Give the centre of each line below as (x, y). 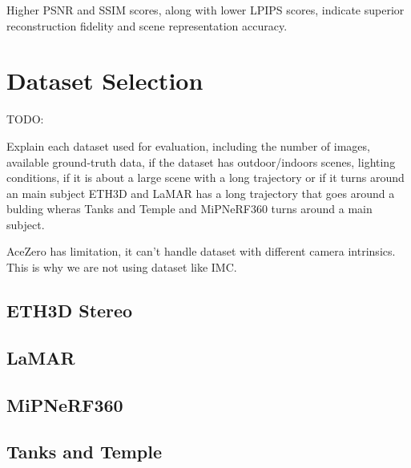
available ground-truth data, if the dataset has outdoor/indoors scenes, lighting (201, 161)
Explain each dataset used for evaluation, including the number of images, (188, 145)
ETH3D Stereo (70, 311)
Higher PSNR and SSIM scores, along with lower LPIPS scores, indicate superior (205, 10)
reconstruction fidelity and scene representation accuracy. (147, 25)
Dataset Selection (105, 81)
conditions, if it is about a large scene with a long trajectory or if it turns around (205, 178)
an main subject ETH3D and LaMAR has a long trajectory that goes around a (201, 193)
